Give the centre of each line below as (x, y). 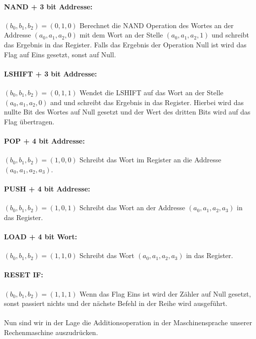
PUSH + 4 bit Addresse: (47, 188)
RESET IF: (24, 275)
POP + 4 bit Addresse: (44, 140)
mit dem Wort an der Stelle (121, 35)
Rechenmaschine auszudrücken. (51, 332)
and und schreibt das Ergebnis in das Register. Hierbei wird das (147, 102)
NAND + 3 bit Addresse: (48, 6)
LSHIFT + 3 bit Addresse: (51, 73)
